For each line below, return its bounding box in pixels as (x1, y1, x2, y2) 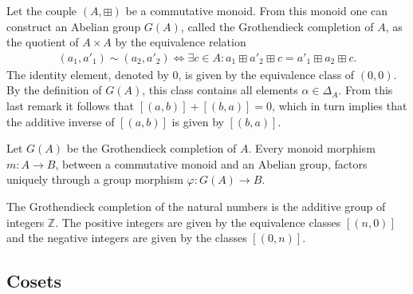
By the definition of (6, 81, 102, 98)
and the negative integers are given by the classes (6, 229, 247, 246)
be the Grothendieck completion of (66, 140, 237, 157)
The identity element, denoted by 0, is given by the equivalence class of (6, 66, 355, 82)
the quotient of (6, 34, 79, 50)
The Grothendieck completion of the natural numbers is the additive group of (6, 197, 386, 214)
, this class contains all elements (142, 81, 298, 98)
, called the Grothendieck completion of (180, 18, 374, 34)
